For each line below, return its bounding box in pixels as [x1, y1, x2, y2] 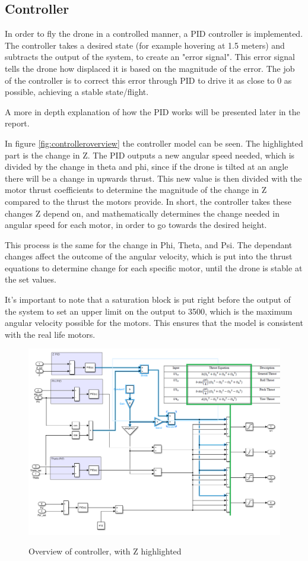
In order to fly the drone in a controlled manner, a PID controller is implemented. [5, 27, 303, 40]
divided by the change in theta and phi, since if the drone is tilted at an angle [5, 160, 288, 173]
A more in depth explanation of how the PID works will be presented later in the [5, 105, 300, 118]
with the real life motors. [5, 328, 96, 340]
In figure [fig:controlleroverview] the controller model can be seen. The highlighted [5, 137, 303, 149]
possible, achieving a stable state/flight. [5, 85, 149, 98]
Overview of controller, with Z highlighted [28, 545, 182, 557]
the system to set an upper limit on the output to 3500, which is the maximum [5, 305, 293, 317]
